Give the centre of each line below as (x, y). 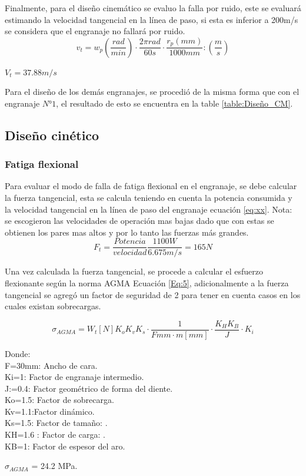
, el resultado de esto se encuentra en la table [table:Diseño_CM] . (174, 103)
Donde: (18, 353)
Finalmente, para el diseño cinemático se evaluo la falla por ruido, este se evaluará (153, 8)
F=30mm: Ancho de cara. (51, 365)
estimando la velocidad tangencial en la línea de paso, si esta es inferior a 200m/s (152, 19)
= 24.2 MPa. (54, 466)
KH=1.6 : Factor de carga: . (55, 434)
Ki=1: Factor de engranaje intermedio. (74, 377)
